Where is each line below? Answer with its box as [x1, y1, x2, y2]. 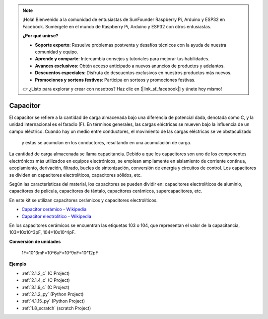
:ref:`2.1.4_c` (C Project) [21, 277, 70, 283]
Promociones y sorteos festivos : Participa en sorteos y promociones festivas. [35, 77, 196, 83]
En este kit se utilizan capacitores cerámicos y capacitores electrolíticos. [9, 197, 158, 203]
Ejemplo [9, 261, 27, 267]
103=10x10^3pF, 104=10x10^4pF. [9, 229, 76, 235]
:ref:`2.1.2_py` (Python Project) [21, 291, 84, 297]
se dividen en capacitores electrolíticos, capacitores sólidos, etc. [9, 172, 142, 178]
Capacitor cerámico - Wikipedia [21, 207, 87, 213]
